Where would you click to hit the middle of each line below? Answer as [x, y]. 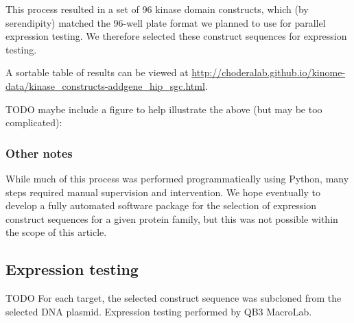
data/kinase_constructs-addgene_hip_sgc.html [105, 85]
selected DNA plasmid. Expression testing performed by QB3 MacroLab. [159, 311]
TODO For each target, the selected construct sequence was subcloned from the [174, 298]
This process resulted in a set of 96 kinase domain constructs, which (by [157, 9]
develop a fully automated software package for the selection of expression [161, 205]
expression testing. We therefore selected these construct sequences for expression [176, 36]
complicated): [34, 122]
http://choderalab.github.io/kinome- [269, 72]
